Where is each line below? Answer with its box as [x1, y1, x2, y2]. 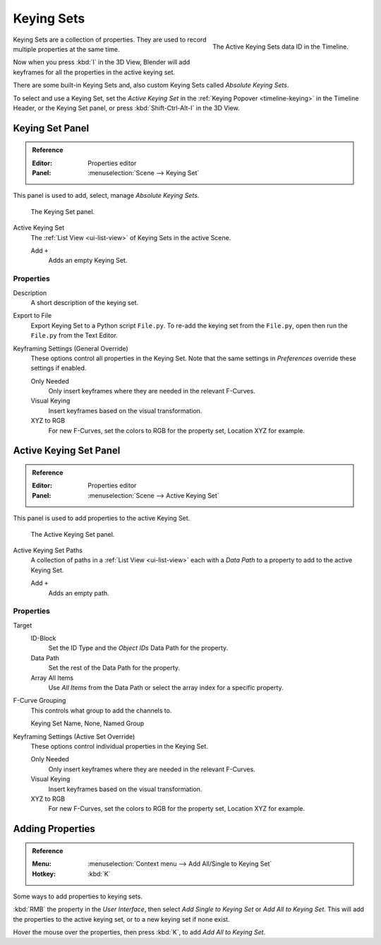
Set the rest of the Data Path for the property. [48, 664, 180, 672]
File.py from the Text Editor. [30, 331, 118, 340]
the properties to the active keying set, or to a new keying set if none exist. [13, 915, 230, 923]
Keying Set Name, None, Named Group [30, 719, 145, 727]
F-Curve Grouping [13, 696, 66, 705]
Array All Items [30, 673, 74, 682]
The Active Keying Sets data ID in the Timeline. [212, 42, 349, 51]
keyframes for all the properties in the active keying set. [13, 68, 176, 76]
